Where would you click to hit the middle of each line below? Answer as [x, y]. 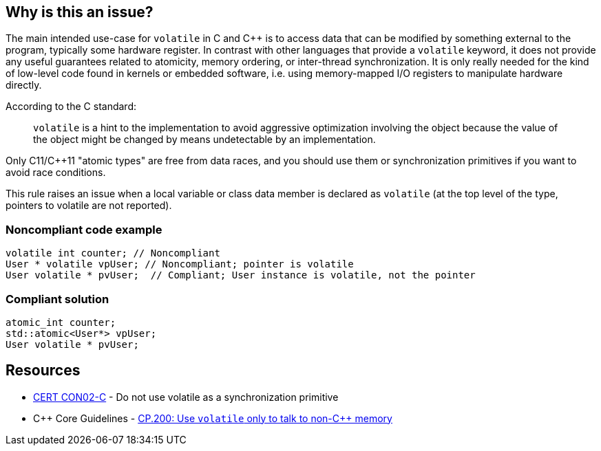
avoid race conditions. [56, 173]
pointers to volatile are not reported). [89, 206]
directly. [24, 85]
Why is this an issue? [80, 12]
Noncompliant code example [84, 229]
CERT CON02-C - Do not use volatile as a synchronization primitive [186, 397]
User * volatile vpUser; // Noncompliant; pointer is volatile [180, 264]
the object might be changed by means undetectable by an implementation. [204, 140]
